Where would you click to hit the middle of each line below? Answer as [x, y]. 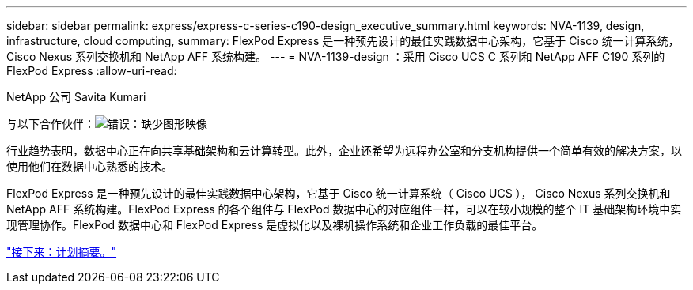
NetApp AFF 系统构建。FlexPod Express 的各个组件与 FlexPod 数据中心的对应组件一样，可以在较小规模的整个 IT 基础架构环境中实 [344, 209]
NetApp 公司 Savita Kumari [76, 97]
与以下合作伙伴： [51, 124]
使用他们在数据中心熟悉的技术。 [89, 166]
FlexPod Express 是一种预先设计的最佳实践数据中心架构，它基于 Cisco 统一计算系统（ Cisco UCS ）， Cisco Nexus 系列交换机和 [339, 193]
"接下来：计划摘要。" [62, 252]
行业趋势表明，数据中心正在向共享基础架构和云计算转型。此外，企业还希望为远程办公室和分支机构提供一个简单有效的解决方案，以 [344, 151]
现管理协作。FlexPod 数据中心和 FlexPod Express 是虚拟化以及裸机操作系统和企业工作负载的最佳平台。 [275, 225]
